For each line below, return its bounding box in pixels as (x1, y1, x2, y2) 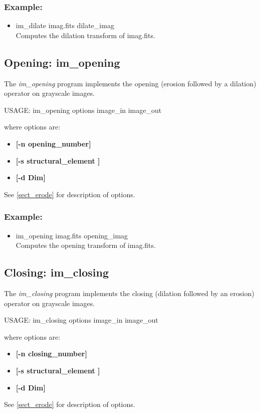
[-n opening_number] (16, 138, 91, 149)
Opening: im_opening (4, 54, 120, 70)
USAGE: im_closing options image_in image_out (4, 315, 158, 325)
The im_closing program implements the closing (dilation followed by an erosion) (4, 288, 254, 298)
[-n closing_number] (16, 348, 87, 359)
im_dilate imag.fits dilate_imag (16, 20, 114, 31)
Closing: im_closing (4, 264, 109, 280)
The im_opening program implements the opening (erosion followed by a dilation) (4, 78, 256, 88)
